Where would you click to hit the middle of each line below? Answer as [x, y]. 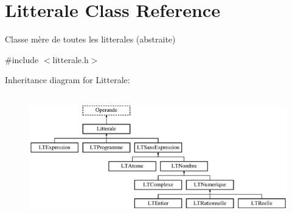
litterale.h [71, 59]
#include [22, 59]
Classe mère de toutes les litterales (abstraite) [90, 39]
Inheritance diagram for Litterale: [68, 80]
